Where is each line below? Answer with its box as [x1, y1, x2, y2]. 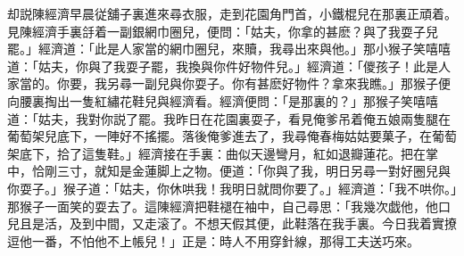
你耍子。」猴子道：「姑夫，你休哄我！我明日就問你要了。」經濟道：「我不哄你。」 [7, 178, 457, 197]
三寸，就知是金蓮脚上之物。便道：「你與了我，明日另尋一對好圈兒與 [56, 161, 451, 180]
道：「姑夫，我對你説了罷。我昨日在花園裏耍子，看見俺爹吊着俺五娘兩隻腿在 [7, 109, 451, 128]
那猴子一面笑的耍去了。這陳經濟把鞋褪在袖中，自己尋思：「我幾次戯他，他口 [7, 196, 451, 215]
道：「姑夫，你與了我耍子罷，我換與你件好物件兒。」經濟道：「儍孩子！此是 [7, 56, 438, 75]
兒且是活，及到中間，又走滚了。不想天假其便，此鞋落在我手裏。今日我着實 [7, 214, 444, 233]
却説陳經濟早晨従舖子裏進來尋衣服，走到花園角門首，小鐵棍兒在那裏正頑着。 [7, 4, 457, 22]
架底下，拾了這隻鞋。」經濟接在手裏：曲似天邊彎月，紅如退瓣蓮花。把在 [7, 144, 426, 162]
